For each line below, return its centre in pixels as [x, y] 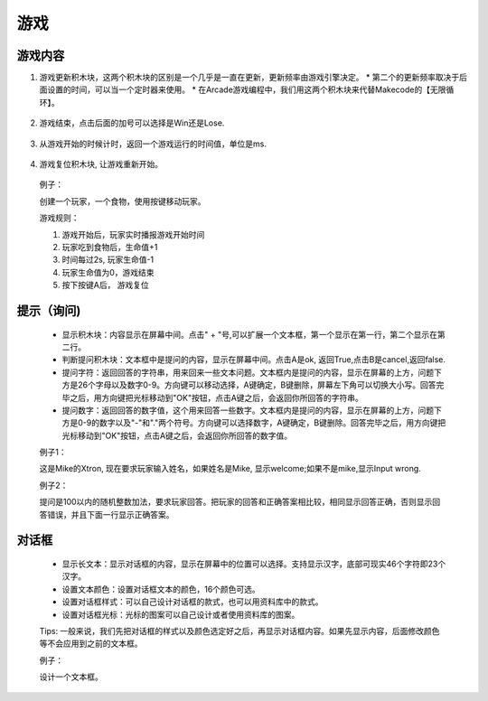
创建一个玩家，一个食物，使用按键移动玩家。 [122, 201]
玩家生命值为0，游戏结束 [108, 272]
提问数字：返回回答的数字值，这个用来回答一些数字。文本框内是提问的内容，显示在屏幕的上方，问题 [248, 410]
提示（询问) [49, 310]
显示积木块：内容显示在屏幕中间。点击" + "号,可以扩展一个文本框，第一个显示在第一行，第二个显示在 [250, 334]
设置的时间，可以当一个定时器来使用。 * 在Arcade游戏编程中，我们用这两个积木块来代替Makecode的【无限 [246, 89]
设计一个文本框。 [71, 677]
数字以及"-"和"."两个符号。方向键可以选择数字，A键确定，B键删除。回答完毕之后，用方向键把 [272, 423]
